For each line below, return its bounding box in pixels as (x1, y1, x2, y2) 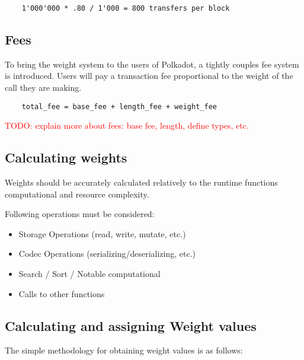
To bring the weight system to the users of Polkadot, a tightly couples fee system (5, 58, 299, 70)
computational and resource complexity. (5, 187, 149, 200)
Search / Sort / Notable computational (18, 267, 161, 280)
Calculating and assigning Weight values (5, 316, 257, 334)
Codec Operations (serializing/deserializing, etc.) (18, 247, 196, 260)
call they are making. (5, 81, 82, 94)
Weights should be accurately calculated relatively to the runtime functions (5, 176, 278, 189)
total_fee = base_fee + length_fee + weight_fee (21, 102, 217, 111)
